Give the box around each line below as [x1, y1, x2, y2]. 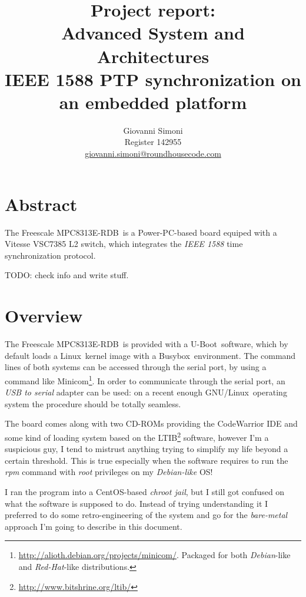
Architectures [97, 44, 209, 68]
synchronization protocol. [5, 249, 96, 261]
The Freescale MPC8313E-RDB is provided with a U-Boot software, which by [5, 338, 288, 350]
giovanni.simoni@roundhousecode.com [85, 147, 221, 160]
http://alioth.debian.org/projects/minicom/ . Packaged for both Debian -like [18, 549, 291, 561]
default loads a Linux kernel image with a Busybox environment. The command [5, 349, 296, 361]
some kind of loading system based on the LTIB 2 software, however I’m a [5, 429, 269, 443]
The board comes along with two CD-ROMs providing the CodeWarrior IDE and [5, 417, 298, 430]
